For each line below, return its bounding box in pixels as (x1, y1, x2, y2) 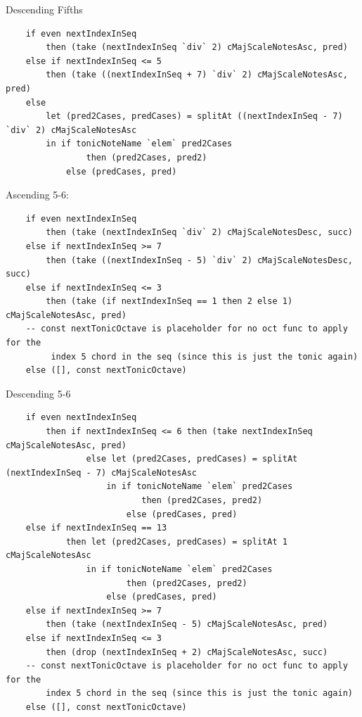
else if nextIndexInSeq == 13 (25, 523, 167, 533)
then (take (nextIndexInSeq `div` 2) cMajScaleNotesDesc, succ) (46, 227, 353, 238)
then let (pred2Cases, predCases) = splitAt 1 (65, 536, 287, 547)
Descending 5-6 (6, 386, 71, 400)
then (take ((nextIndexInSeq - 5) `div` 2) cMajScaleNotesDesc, (46, 255, 353, 265)
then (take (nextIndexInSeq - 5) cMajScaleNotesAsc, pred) (46, 619, 328, 630)
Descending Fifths (6, 2, 83, 16)
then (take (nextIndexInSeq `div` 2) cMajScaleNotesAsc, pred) (46, 42, 348, 53)
